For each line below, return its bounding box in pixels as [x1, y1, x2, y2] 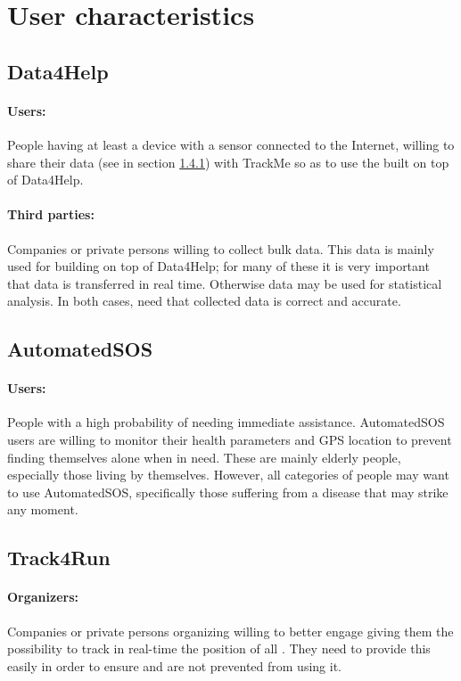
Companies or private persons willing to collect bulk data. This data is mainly [7, 239, 434, 258]
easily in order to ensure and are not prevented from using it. [7, 656, 342, 675]
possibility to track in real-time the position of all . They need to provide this [7, 639, 431, 658]
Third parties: [7, 205, 95, 224]
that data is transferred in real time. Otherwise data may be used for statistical [7, 274, 442, 292]
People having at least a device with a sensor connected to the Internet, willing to [7, 135, 455, 153]
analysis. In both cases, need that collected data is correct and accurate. [7, 291, 401, 310]
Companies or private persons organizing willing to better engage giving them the [7, 621, 454, 640]
